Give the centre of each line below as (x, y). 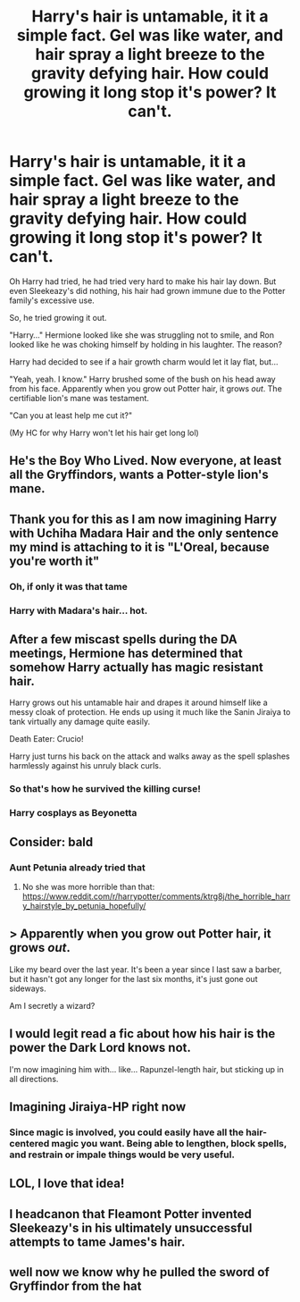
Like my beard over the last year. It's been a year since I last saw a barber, (146, 969)
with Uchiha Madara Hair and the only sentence (144, 533)
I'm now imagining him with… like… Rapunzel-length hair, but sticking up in (146, 1069)
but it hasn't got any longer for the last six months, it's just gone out (133, 979)
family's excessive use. (52, 300)
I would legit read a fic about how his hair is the (142, 1034)
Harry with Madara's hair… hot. (79, 610)
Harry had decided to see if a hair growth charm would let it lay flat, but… (144, 361)
